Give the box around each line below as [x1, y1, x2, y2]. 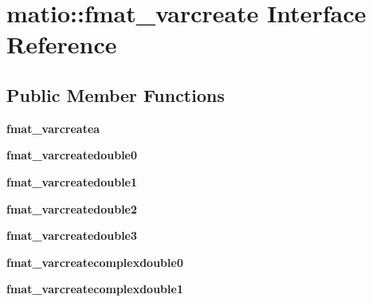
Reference [6, 28, 117, 61]
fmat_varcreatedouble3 [6, 227, 138, 244]
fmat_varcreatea [6, 120, 100, 136]
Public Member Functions [6, 82, 225, 107]
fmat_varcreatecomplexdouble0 [6, 253, 183, 270]
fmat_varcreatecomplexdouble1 [6, 280, 183, 297]
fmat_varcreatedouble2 [6, 200, 138, 217]
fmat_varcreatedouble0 [6, 147, 138, 163]
